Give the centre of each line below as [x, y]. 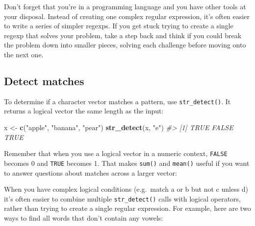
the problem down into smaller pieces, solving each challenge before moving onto [125, 45]
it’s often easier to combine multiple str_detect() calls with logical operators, [122, 198]
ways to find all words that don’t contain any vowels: [84, 217]
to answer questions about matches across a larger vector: [90, 172]
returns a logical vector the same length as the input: [84, 111]
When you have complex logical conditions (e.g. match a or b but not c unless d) [126, 189]
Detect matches [44, 80]
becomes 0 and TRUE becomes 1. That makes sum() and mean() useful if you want [127, 163]
